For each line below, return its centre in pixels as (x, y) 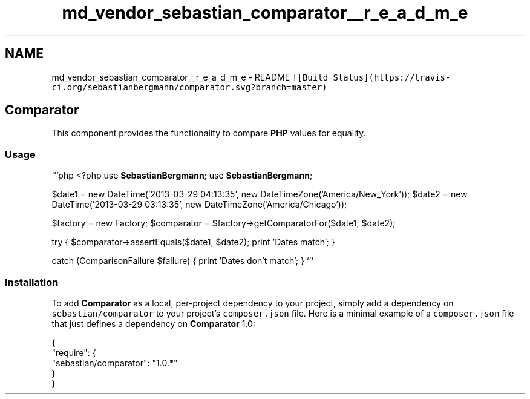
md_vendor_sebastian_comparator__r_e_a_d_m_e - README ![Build (190, 77)
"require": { (74, 352)
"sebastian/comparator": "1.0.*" (115, 363)
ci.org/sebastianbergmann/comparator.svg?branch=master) (189, 87)
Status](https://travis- (392, 77)
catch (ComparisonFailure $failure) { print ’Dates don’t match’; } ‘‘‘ (182, 261)
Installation (32, 282)
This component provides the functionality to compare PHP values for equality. (209, 133)
